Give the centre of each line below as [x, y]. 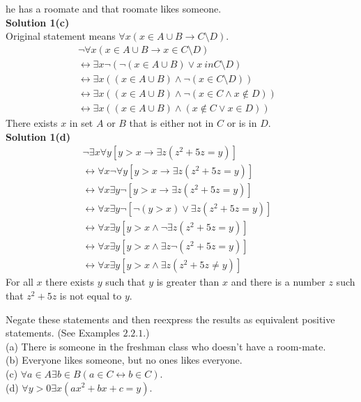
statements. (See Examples [63, 333]
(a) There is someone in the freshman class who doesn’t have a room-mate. [166, 346]
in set [81, 122]
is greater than [188, 282]
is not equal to [91, 295]
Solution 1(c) [38, 22]
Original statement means [61, 36]
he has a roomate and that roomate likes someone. [114, 8]
